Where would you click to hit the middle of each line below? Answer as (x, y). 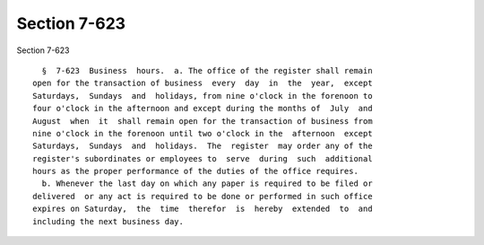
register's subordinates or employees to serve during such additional (203, 158)
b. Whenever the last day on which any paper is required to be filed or (207, 184)
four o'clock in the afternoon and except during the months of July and (203, 109)
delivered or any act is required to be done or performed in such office (203, 196)
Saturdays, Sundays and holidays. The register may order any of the (203, 146)
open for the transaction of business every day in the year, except (203, 83)
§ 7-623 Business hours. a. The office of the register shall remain (207, 70)
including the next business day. (108, 221)
